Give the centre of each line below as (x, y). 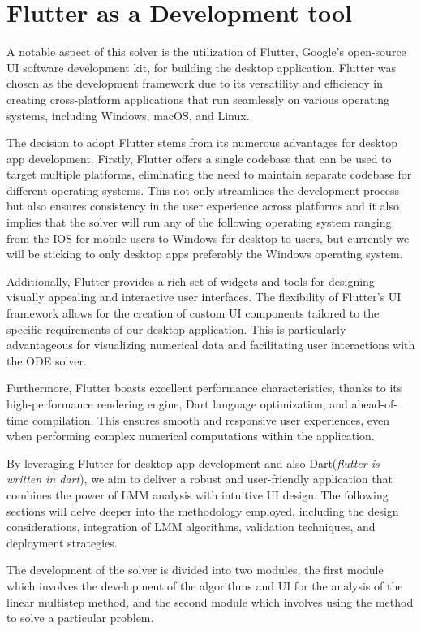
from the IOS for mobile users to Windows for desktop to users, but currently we (208, 238)
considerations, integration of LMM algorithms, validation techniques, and (191, 527)
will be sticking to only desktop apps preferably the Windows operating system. (205, 254)
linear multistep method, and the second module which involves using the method (210, 601)
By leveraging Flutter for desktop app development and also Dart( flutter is (193, 462)
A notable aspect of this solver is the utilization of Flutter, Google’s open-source (206, 52)
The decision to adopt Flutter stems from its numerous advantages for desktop (202, 143)
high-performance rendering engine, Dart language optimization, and (177, 404)
